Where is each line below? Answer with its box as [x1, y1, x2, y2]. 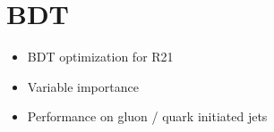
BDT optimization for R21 [27, 47, 174, 66]
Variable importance [27, 77, 139, 95]
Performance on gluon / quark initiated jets [27, 107, 268, 126]
